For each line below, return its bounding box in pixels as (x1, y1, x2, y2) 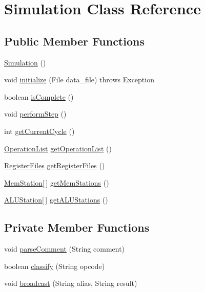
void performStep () (4, 108, 67, 119)
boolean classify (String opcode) (4, 260, 105, 271)
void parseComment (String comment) (4, 243, 125, 254)
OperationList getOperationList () (4, 143, 112, 153)
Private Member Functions (4, 219, 150, 235)
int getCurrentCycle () (4, 125, 75, 136)
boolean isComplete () (4, 91, 74, 102)
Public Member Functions (4, 33, 145, 49)
